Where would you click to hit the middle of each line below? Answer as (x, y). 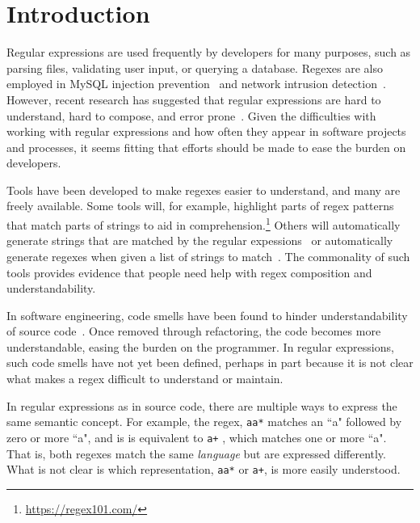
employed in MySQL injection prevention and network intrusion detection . (196, 84)
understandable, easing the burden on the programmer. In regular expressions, (200, 346)
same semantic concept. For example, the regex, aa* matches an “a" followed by (204, 422)
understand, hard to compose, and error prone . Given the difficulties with (191, 115)
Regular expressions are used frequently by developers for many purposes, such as (209, 52)
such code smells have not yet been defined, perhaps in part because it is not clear (210, 363)
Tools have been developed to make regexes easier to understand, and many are (204, 190)
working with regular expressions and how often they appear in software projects (206, 131)
